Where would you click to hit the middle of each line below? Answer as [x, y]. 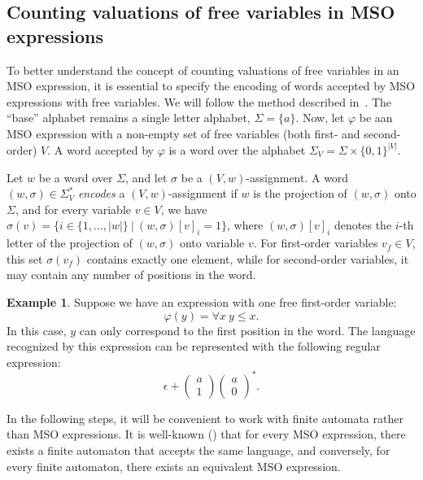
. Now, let [320, 118]
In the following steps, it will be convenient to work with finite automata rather [205, 418]
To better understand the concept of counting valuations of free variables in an [203, 70]
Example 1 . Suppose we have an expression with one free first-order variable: [202, 301]
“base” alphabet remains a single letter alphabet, [129, 118]
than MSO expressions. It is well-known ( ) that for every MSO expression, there [206, 434]
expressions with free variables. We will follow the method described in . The [199, 101]
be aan [376, 118]
